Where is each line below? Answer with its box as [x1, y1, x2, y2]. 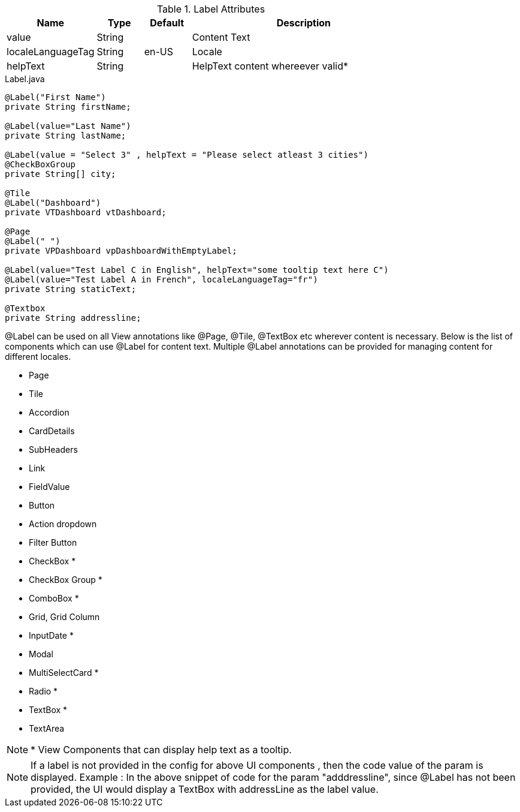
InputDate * [29, 630, 74, 640]
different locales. [5, 351, 71, 362]
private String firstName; [5, 102, 131, 112]
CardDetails [29, 426, 75, 436]
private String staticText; [5, 284, 137, 294]
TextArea [29, 723, 65, 733]
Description [276, 17, 331, 29]
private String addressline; [5, 313, 141, 323]
